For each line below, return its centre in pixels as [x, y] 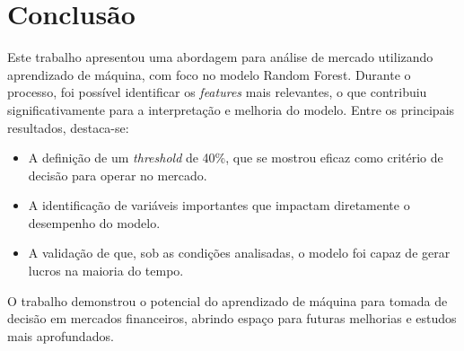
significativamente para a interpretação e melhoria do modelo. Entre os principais [231, 109]
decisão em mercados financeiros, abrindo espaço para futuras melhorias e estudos [232, 318]
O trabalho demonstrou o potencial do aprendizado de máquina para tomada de [228, 300]
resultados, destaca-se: [68, 127]
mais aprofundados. [61, 335]
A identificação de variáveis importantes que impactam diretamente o [219, 205]
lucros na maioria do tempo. [106, 271]
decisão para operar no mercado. [118, 175]
